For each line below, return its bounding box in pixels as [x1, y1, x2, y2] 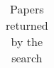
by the [11, 33, 43, 50]
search [11, 50, 43, 66]
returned [6, 17, 48, 33]
